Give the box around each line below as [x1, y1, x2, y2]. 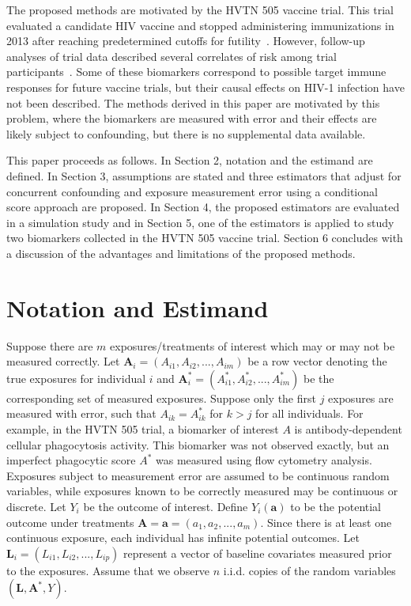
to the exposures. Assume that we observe [6, 562, 210, 578]
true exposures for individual [6, 369, 146, 386]
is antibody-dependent [294, 421, 402, 437]
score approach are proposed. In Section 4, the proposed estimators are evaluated [6, 199, 400, 215]
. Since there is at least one [260, 513, 392, 530]
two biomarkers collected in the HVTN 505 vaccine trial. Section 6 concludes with [6, 229, 403, 246]
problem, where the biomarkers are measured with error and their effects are [6, 110, 377, 127]
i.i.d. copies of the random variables [223, 562, 396, 578]
